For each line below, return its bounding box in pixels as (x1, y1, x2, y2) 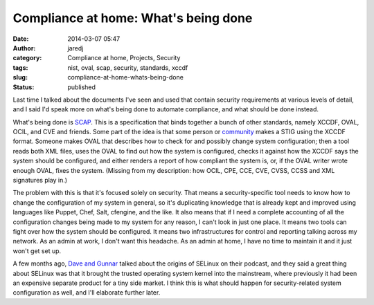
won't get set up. (12, 246, 62, 255)
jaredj (67, 44, 84, 52)
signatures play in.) (12, 176, 68, 185)
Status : (12, 83, 35, 91)
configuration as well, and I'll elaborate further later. (12, 288, 161, 297)
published (67, 83, 96, 91)
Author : (12, 44, 36, 52)
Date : (12, 35, 29, 43)
